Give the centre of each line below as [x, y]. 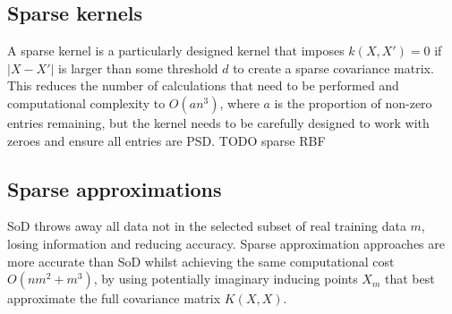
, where [239, 102]
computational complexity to [86, 102]
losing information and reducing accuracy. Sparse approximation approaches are [226, 243]
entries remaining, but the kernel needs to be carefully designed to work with [218, 122]
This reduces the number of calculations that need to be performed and [203, 85]
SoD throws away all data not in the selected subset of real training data [207, 226]
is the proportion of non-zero [353, 102]
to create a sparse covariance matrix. [333, 68]
